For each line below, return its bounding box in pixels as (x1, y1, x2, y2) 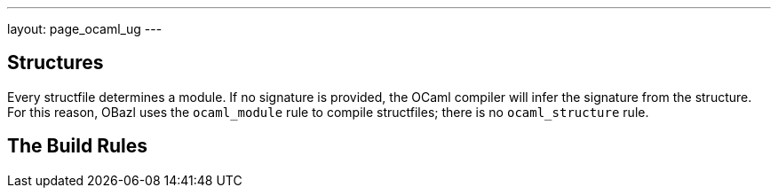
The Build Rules (7, 135, 147, 158)
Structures (7, 51, 104, 74)
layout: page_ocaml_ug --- (7, 21, 163, 36)
